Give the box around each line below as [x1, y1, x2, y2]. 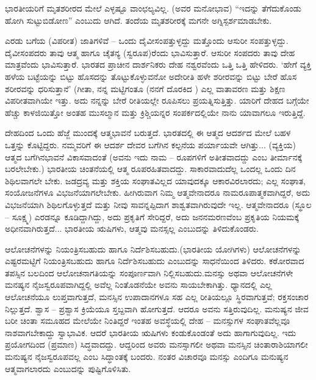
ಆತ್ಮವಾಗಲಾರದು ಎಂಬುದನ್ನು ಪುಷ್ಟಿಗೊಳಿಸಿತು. [5, 362, 131, 375]
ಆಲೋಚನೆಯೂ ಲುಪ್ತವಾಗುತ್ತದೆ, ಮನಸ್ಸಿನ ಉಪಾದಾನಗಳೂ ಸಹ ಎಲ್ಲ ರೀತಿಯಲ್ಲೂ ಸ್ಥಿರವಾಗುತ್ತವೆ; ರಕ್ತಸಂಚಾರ [5, 290, 309, 303]
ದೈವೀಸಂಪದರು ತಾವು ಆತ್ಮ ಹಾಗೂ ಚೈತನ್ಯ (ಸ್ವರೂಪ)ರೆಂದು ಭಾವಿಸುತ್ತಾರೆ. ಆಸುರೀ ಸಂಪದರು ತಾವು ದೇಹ [5, 46, 295, 59]
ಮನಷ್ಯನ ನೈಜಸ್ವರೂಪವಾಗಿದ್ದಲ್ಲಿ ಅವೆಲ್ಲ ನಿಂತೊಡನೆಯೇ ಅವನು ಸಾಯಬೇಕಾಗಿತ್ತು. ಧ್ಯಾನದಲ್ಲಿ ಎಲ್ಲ [5, 278, 272, 291]
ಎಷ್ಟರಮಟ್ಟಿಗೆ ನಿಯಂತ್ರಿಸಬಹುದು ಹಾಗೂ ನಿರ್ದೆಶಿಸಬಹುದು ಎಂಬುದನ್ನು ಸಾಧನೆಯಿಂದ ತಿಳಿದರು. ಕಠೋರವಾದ [5, 254, 304, 267]
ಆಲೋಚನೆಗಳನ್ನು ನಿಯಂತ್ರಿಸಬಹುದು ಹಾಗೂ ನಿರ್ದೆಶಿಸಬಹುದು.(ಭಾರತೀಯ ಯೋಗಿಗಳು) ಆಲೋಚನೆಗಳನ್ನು [5, 242, 301, 255]
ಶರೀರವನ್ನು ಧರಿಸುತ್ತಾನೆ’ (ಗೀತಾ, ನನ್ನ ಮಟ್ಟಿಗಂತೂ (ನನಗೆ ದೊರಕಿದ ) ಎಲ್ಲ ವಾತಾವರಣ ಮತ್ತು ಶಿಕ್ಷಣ [5, 82, 285, 95]
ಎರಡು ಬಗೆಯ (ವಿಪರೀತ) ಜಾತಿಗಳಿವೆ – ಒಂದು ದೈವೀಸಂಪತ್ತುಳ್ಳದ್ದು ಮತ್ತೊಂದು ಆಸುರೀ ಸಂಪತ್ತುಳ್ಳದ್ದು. [5, 34, 289, 47]
